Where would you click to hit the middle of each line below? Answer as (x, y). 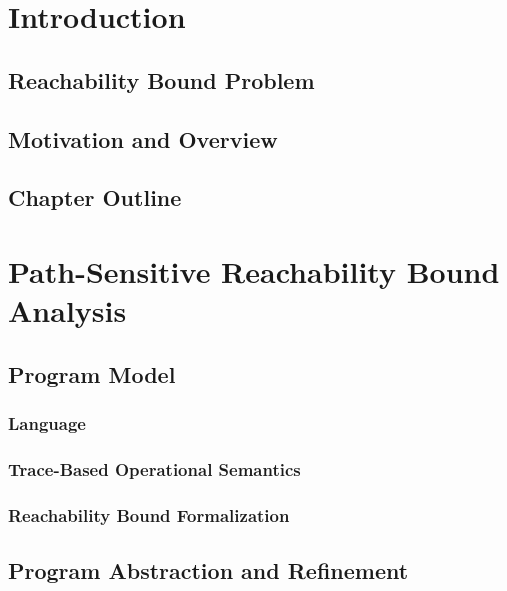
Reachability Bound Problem (161, 79)
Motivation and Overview (143, 138)
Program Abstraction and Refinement (208, 569)
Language (47, 422)
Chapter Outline (95, 197)
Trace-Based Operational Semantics (154, 468)
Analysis (67, 310)
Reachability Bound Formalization (149, 514)
